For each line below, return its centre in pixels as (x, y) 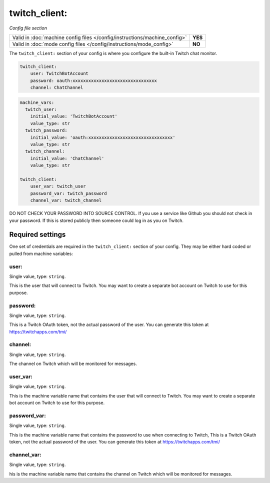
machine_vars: (37, 102)
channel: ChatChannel (57, 88)
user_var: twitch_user (58, 186)
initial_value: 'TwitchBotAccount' (74, 116)
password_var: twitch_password (68, 193)
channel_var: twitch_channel (66, 200)
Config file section (28, 28)
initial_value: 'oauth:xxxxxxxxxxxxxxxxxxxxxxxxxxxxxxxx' (103, 137)
